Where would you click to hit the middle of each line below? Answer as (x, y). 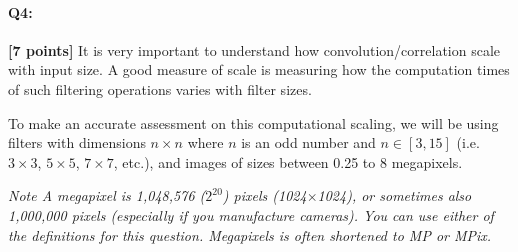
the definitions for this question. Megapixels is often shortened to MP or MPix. (250, 234)
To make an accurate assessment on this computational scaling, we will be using (253, 122)
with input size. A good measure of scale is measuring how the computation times (259, 69)
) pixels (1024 (264, 195)
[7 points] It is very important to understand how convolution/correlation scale (254, 49)
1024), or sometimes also (394, 195)
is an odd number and (308, 142)
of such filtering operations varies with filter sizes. (160, 88)
